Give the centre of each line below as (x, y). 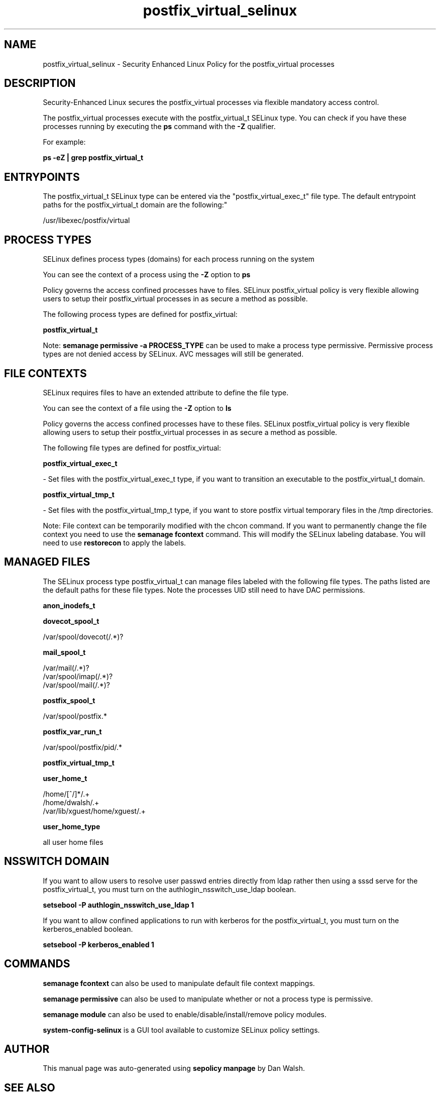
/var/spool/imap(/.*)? (78, 676)
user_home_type (72, 826)
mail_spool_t (64, 652)
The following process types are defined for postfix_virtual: (140, 314)
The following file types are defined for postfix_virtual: (132, 448)
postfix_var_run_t (72, 731)
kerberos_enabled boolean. (88, 929)
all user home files (73, 842)
